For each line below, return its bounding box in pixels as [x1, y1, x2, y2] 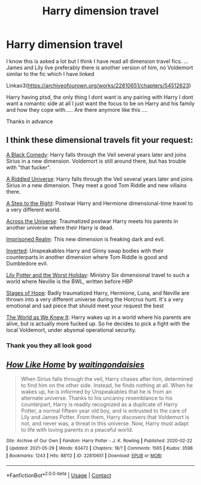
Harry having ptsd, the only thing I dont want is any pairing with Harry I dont [6, 93, 193, 100]
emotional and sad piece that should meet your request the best [6, 302, 165, 309]
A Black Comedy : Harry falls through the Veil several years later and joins [6, 151, 187, 158]
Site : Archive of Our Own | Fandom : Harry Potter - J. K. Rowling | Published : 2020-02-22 [6, 438, 193, 444]
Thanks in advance [6, 118, 53, 125]
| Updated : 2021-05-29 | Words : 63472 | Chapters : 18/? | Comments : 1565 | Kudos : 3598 [6, 446, 193, 452]
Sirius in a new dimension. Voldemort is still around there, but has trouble [6, 157, 187, 164]
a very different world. [6, 206, 61, 213]
